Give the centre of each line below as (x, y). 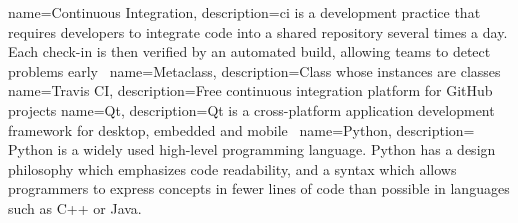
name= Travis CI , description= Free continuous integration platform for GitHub (250, 90)
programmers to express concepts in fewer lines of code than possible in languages (259, 188)
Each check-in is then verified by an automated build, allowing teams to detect (249, 51)
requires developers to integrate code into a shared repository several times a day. (258, 31)
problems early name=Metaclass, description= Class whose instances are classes (254, 70)
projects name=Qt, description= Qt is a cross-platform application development (251, 109)
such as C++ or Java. (75, 207)
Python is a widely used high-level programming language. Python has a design (252, 149)
